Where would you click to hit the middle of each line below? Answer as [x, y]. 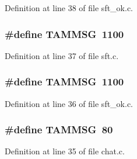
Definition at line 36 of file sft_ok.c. [69, 103]
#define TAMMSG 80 [59, 129]
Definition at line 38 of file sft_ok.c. [69, 8]
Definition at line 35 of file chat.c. [65, 151]
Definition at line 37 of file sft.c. [62, 55]
